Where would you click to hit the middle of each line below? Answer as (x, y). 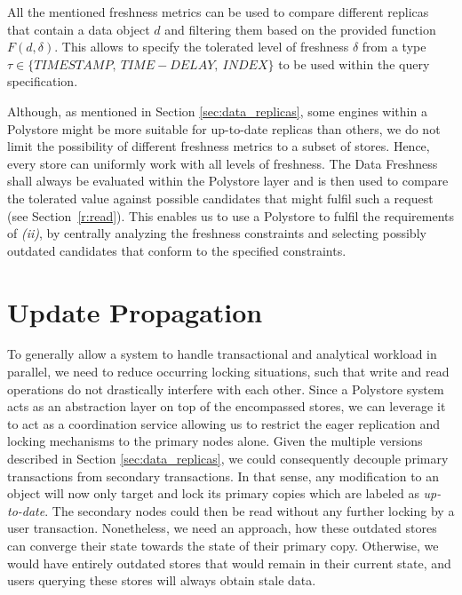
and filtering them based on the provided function (300, 29)
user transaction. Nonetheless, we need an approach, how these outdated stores (222, 528)
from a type (394, 47)
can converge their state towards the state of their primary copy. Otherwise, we (223, 545)
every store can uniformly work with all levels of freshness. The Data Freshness (223, 163)
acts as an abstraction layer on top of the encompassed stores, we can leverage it (227, 406)
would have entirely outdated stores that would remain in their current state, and (229, 563)
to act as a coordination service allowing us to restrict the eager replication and (224, 423)
